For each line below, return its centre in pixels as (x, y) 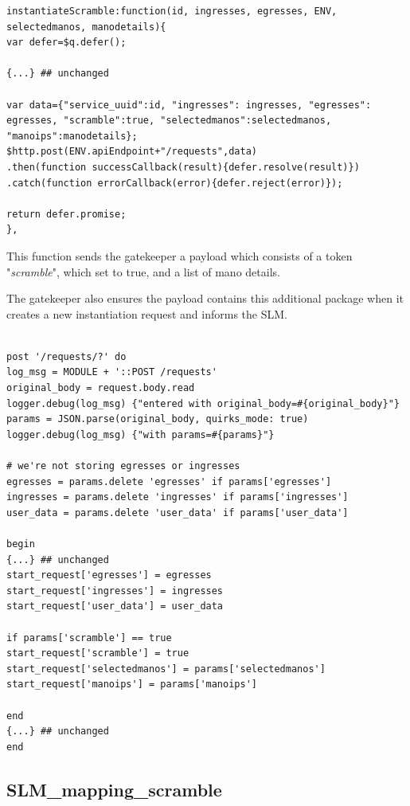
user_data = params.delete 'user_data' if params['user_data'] (178, 513)
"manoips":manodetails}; (72, 136)
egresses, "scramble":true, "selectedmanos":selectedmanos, (169, 121)
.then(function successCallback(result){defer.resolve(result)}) (183, 167)
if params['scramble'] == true (89, 638)
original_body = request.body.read (101, 388)
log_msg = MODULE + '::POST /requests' (112, 372)
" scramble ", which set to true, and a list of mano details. (143, 271)
